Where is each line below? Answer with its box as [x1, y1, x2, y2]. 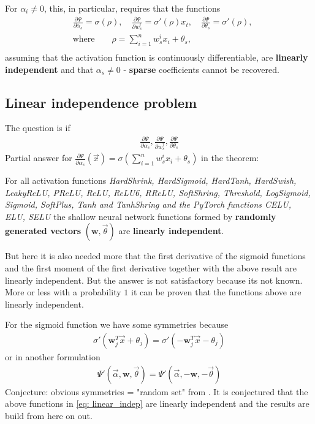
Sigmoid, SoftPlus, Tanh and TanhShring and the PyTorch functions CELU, [5, 198, 292, 211]
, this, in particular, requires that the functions [44, 2, 221, 14]
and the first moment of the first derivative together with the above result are [5, 262, 297, 274]
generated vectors [5, 224, 82, 237]
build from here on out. [5, 409, 93, 422]
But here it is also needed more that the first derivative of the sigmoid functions [5, 249, 306, 262]
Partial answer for [5, 151, 72, 164]
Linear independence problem [5, 93, 197, 112]
